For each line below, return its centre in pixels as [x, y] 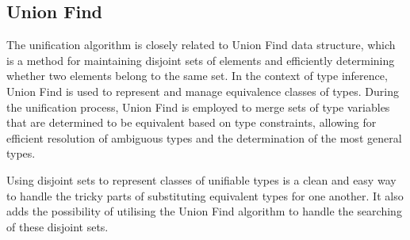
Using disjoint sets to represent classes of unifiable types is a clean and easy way [201, 179]
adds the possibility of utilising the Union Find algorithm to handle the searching [204, 211]
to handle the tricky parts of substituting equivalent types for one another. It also [205, 195]
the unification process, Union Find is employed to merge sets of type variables [198, 107]
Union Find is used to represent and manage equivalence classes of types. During [203, 91]
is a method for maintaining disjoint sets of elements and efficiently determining [201, 60]
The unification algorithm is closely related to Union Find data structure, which [201, 45]
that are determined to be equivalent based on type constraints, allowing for [192, 122]
